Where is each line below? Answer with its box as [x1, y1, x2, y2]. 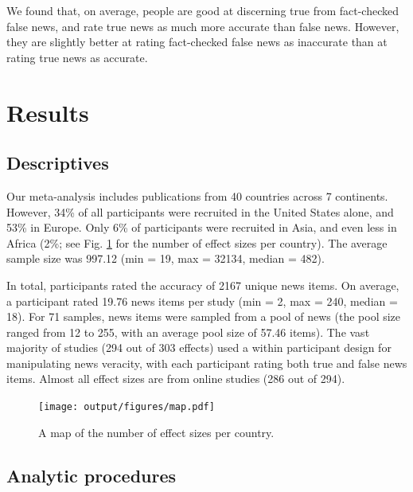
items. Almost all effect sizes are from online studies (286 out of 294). [6, 370, 345, 387]
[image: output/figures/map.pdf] [38, 401, 215, 413]
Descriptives [6, 150, 109, 175]
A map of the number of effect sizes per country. [38, 424, 275, 440]
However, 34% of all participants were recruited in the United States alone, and [6, 203, 394, 220]
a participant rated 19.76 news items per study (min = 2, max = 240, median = [6, 292, 398, 309]
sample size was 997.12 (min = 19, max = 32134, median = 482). [6, 250, 325, 267]
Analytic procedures [6, 463, 177, 487]
